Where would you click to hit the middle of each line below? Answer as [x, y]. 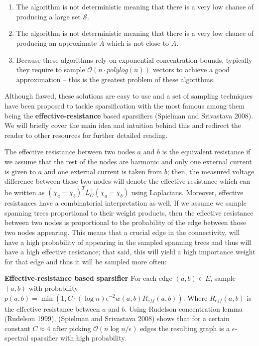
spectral [16, 338]
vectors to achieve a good [191, 69]
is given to [20, 171]
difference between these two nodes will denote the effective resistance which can [127, 181]
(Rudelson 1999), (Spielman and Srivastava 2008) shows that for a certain [117, 318]
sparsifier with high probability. [78, 338]
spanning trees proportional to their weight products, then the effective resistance [129, 212]
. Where [195, 297]
